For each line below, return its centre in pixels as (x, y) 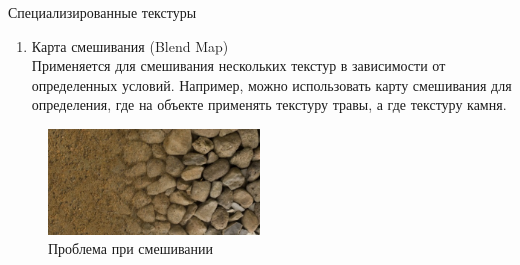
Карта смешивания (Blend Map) (130, 45)
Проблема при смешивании (131, 248)
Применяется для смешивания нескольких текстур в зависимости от (238, 65)
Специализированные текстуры (102, 12)
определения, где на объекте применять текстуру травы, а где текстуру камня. (269, 104)
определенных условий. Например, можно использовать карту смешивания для (271, 84)
